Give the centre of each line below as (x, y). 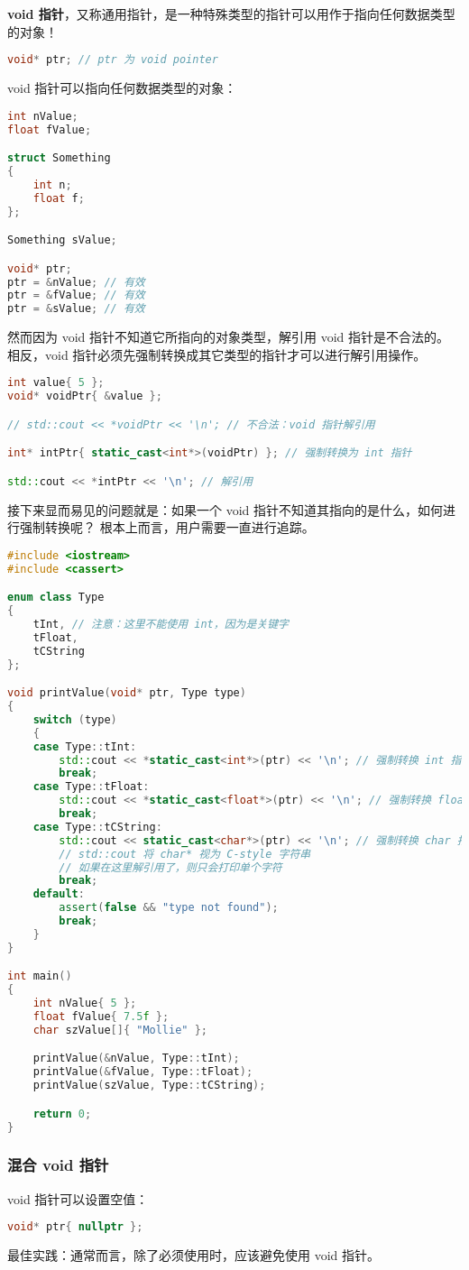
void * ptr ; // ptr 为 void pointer (113, 60)
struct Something (59, 158)
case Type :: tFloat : (91, 787)
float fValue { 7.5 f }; (101, 1016)
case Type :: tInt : (85, 746)
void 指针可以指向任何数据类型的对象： (122, 88)
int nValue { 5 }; (85, 1003)
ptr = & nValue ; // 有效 (76, 282)
